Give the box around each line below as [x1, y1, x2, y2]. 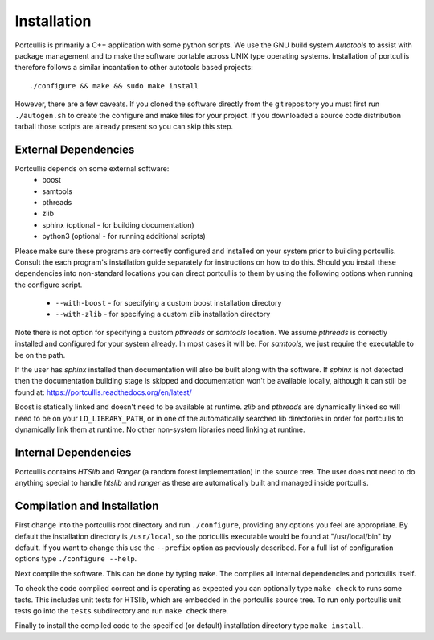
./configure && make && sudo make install [29, 81, 199, 90]
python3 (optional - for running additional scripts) [42, 232, 207, 241]
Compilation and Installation [14, 499, 159, 513]
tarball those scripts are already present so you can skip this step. [14, 121, 233, 131]
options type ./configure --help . [14, 554, 137, 564]
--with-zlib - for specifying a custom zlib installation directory [55, 310, 271, 319]
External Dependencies [14, 142, 135, 156]
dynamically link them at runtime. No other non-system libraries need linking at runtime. [14, 425, 305, 434]
